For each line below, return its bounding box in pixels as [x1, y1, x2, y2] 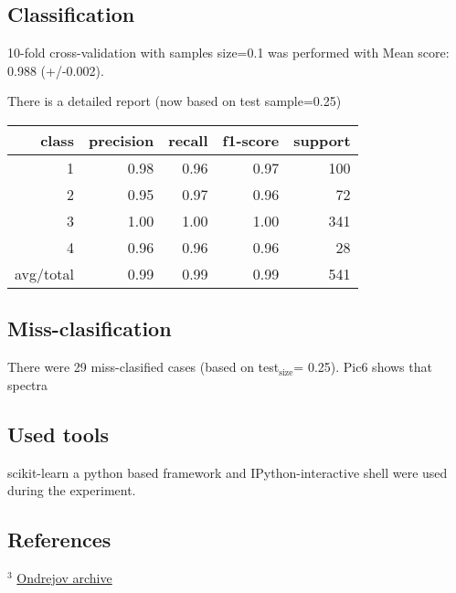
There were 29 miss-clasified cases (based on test [7, 357, 280, 376]
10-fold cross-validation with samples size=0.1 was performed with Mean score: [7, 43, 450, 62]
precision [88, 129, 154, 151]
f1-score [222, 129, 280, 151]
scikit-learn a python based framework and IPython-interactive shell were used [7, 462, 448, 482]
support [293, 129, 351, 151]
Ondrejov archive [16, 567, 112, 587]
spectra [7, 375, 48, 394]
